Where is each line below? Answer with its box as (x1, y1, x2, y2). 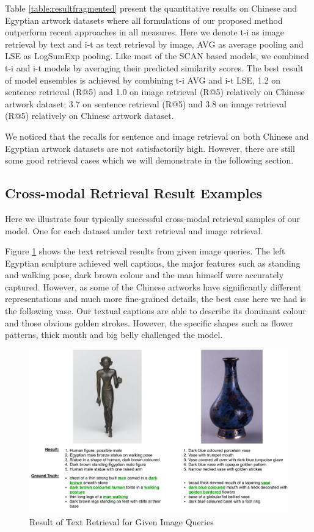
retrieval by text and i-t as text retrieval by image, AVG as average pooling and (5, 37, 304, 50)
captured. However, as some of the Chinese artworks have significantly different (5, 280, 302, 293)
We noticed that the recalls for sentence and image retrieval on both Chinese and (5, 129, 309, 142)
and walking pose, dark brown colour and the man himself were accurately (5, 268, 284, 281)
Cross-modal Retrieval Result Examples (5, 184, 263, 203)
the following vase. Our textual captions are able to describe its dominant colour (5, 304, 306, 317)
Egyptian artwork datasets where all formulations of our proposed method (5, 13, 283, 26)
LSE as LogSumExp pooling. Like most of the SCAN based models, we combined (5, 49, 309, 62)
